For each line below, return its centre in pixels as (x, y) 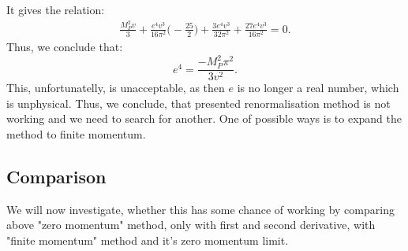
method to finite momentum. (76, 133)
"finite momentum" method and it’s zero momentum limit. (148, 240)
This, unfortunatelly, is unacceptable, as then (116, 88)
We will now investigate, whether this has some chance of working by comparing (200, 209)
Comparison (56, 176)
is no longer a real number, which (318, 88)
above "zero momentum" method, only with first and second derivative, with (191, 225)
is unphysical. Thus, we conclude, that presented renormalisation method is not (198, 103)
